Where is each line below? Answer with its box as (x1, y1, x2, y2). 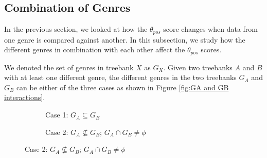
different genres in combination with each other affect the (4, 44, 185, 55)
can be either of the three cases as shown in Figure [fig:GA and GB (16, 82, 229, 92)
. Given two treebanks (163, 62, 233, 72)
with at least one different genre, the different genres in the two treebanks (4, 72, 237, 83)
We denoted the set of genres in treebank (4, 62, 134, 72)
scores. (201, 44, 222, 55)
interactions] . (4, 92, 45, 103)
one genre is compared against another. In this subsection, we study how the (4, 34, 245, 45)
